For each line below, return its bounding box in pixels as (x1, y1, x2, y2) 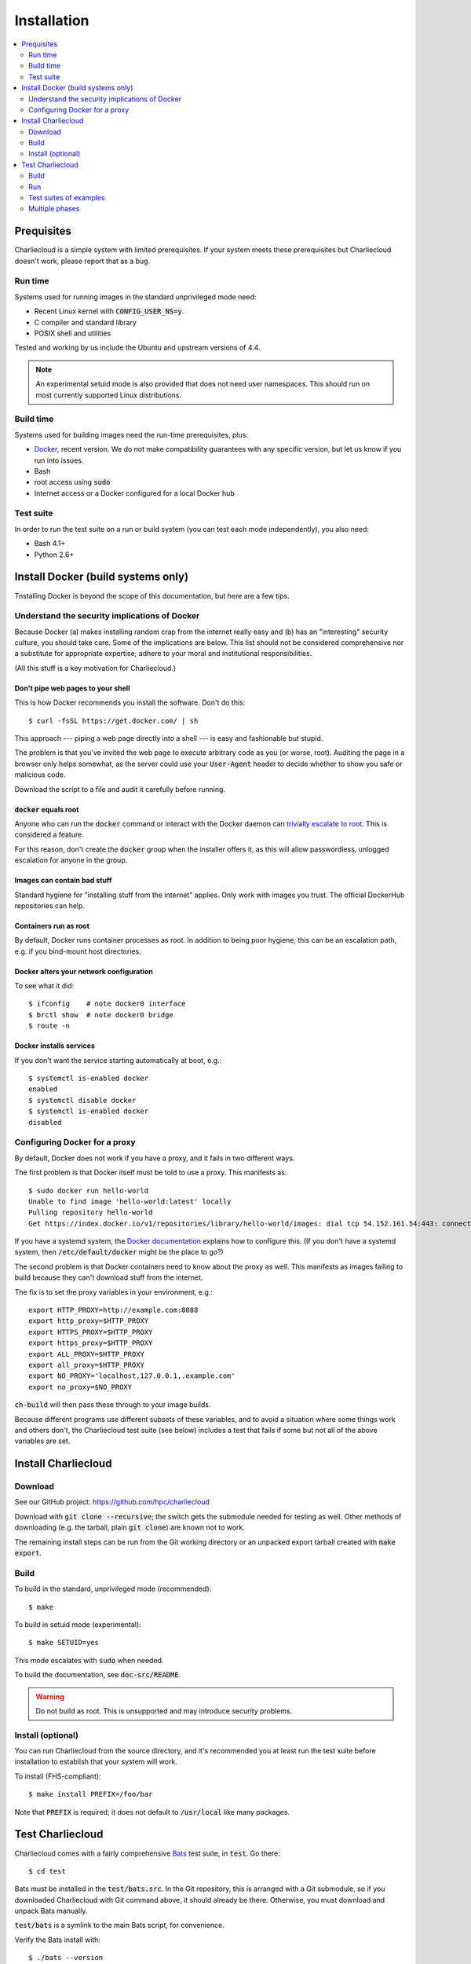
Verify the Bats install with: (14, 1935, 101, 1944)
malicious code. (14, 770, 66, 779)
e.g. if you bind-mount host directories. (14, 947, 141, 956)
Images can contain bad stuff (14, 876, 112, 885)
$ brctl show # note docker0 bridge (28, 1010, 174, 1019)
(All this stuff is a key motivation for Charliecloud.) (14, 663, 177, 672)
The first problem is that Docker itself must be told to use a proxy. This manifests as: (14, 1167, 287, 1178)
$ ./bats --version (28, 1953, 104, 1962)
